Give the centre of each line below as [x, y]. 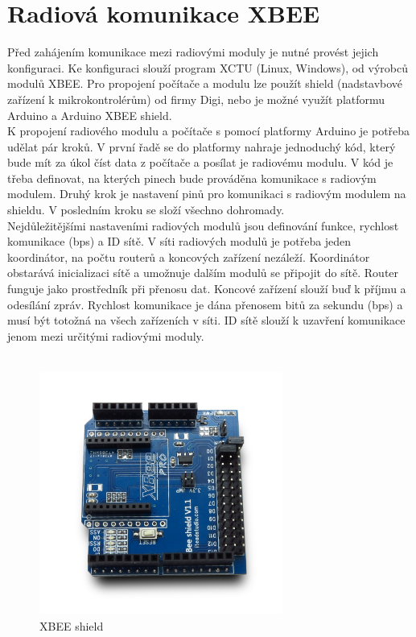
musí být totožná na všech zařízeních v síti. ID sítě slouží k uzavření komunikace [206, 320]
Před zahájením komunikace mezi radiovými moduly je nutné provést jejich [193, 52]
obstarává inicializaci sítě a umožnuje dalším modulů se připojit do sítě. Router [203, 273]
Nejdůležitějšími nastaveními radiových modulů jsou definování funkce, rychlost [203, 225]
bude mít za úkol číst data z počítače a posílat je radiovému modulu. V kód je [200, 162]
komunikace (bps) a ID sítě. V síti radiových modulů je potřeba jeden [179, 241]
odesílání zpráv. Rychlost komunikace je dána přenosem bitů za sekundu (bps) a [205, 304]
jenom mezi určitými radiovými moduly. [106, 335]
